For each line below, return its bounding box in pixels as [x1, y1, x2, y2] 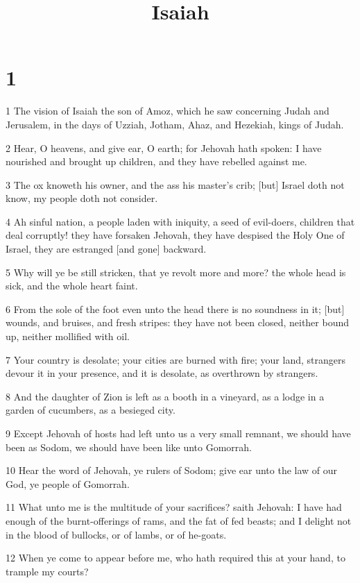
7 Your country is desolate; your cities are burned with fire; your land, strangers [6, 352, 345, 366]
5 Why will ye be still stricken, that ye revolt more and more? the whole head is [6, 264, 346, 279]
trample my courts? [6, 564, 89, 578]
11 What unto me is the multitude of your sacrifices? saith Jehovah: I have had [6, 500, 342, 514]
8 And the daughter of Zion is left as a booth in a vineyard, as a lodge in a [6, 389, 325, 403]
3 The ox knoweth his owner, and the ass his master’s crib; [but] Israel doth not [6, 177, 345, 192]
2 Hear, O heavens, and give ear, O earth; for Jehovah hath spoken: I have [6, 140, 322, 155]
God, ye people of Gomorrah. [6, 476, 130, 491]
